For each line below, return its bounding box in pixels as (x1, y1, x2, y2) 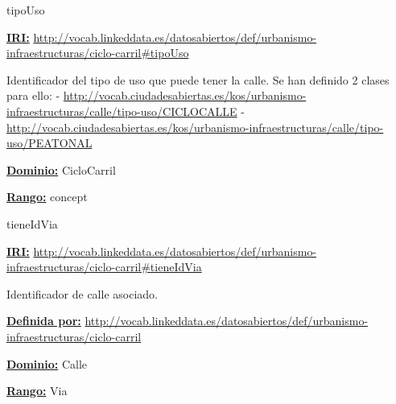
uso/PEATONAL (6, 134, 93, 151)
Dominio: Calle (6, 355, 87, 372)
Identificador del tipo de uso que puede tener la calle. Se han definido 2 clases (6, 71, 390, 88)
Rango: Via (6, 382, 68, 399)
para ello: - (6, 87, 60, 104)
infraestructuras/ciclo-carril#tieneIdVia (6, 258, 202, 275)
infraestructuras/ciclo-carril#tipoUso (6, 44, 189, 61)
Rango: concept (6, 188, 88, 205)
